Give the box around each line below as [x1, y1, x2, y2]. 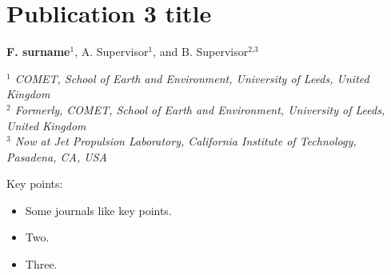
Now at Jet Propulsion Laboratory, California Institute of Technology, [14, 133, 357, 149]
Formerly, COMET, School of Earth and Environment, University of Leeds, [14, 101, 385, 118]
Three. [25, 256, 58, 273]
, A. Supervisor [74, 43, 149, 60]
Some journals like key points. [25, 201, 172, 218]
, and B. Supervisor [153, 43, 249, 60]
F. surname [6, 43, 70, 60]
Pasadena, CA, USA [6, 148, 107, 165]
